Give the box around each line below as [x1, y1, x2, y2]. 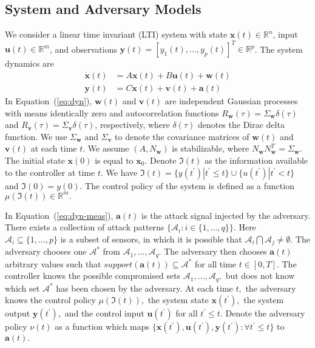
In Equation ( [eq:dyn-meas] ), [5, 209, 113, 221]
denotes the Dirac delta [197, 118, 285, 131]
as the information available [205, 153, 308, 166]
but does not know [225, 269, 295, 282]
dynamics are [5, 57, 54, 70]
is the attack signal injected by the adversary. [141, 209, 311, 221]
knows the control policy [5, 293, 96, 306]
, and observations [49, 42, 117, 55]
